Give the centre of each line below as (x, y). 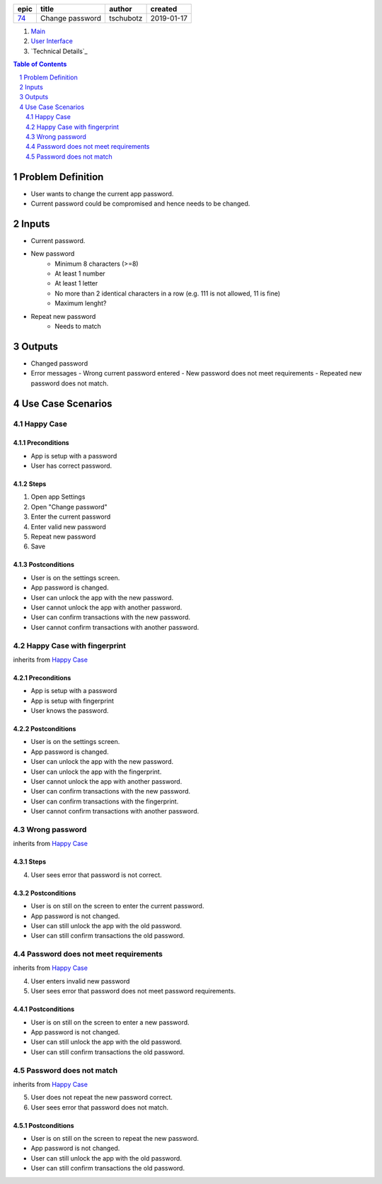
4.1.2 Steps (30, 484)
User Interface (52, 41)
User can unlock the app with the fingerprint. (96, 772)
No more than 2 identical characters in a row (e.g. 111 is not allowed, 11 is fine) (168, 293)
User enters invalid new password (80, 981)
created (164, 9)
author (121, 9)
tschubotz (126, 18)
